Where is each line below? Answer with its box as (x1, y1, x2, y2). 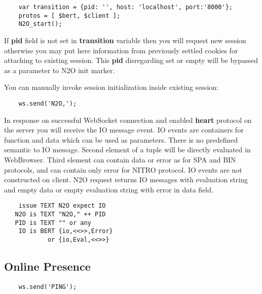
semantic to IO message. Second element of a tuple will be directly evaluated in (4, 144, 251, 155)
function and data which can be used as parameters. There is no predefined (4, 134, 238, 145)
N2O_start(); (18, 20, 62, 28)
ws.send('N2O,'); (18, 100, 77, 107)
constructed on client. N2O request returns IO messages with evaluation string (4, 174, 248, 185)
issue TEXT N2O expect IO (18, 202, 106, 210)
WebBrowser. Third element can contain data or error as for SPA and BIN (4, 154, 236, 165)
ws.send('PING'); (18, 283, 77, 290)
